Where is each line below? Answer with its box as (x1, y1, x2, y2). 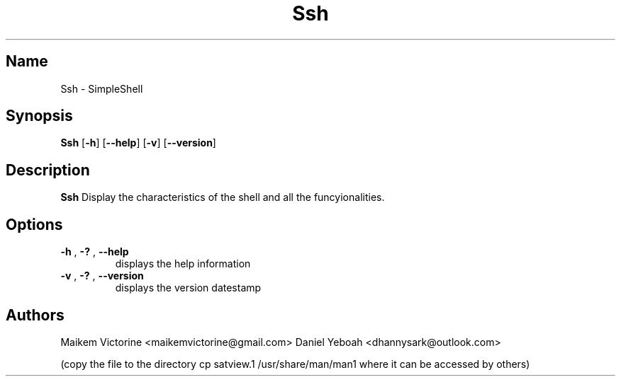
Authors (6, 306, 65, 324)
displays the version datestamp (115, 282, 262, 294)
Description (6, 161, 90, 179)
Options (6, 215, 63, 233)
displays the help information (115, 257, 251, 270)
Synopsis (6, 107, 73, 125)
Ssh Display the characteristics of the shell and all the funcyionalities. (60, 191, 385, 204)
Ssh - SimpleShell (60, 82, 143, 95)
